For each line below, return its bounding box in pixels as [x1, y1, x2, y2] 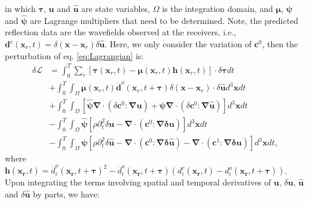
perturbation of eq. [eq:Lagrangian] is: [5, 49, 144, 62]
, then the [262, 38, 298, 50]
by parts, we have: [33, 188, 100, 200]
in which [5, 2, 36, 14]
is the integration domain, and [162, 2, 273, 14]
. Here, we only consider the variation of [105, 38, 252, 50]
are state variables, [81, 2, 151, 14]
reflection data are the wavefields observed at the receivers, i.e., [5, 26, 236, 38]
